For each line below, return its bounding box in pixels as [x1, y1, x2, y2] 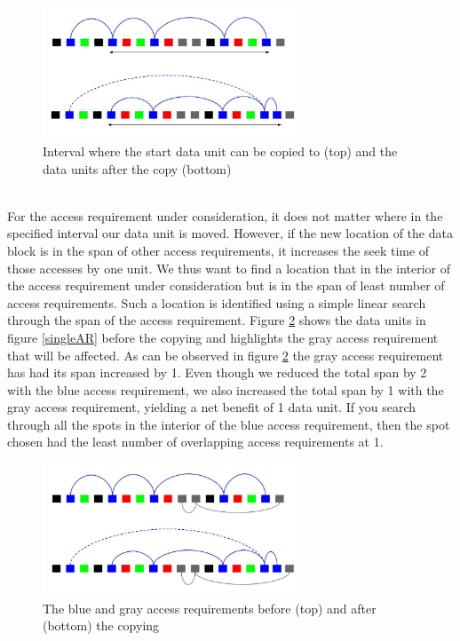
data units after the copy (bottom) [43, 159, 232, 178]
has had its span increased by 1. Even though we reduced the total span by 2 [7, 363, 427, 382]
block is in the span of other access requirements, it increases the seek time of [7, 241, 430, 259]
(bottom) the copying [43, 616, 160, 635]
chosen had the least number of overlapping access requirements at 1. [7, 432, 384, 451]
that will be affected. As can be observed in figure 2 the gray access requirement [7, 345, 444, 364]
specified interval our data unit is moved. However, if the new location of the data [7, 224, 453, 242]
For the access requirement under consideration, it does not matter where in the [7, 206, 443, 225]
